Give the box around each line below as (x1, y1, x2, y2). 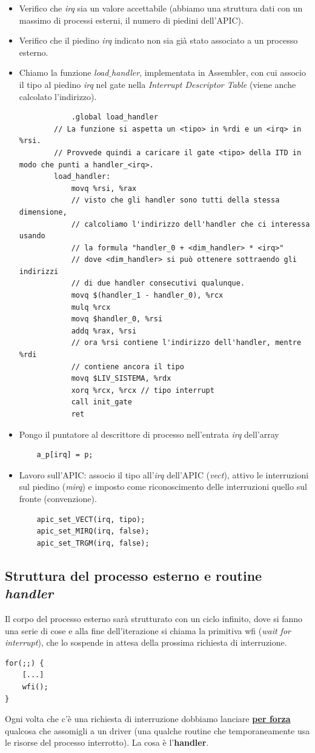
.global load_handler (71, 113, 158, 122)
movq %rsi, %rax (71, 184, 137, 193)
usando (19, 232, 45, 241)
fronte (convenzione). (19, 492, 97, 504)
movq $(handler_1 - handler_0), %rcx (71, 291, 224, 300)
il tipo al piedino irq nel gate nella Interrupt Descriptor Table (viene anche (19, 78, 296, 90)
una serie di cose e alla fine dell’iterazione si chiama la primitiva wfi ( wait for (5, 624, 291, 637)
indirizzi (19, 267, 59, 276)
